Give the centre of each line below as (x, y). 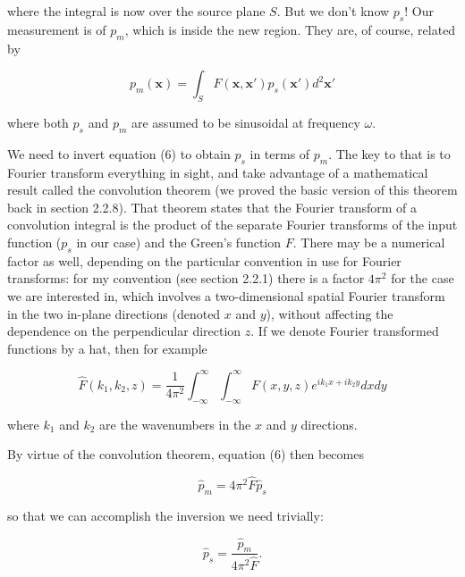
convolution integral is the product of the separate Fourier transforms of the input (232, 225)
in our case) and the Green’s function (179, 242)
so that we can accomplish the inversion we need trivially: (165, 515)
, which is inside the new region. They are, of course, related (290, 29)
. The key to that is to (389, 153)
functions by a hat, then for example (107, 348)
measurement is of (57, 29)
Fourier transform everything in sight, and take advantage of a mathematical (218, 172)
